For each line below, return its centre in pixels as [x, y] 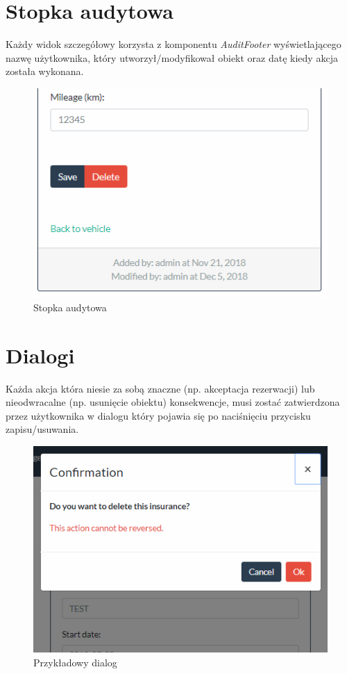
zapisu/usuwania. [42, 429]
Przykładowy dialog [75, 662]
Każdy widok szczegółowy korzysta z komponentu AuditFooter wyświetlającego [173, 44]
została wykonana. [45, 71]
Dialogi [40, 355]
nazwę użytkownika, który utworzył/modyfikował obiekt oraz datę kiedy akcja [172, 57]
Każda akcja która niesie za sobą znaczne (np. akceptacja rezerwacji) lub [160, 388]
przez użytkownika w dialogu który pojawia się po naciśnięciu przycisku [158, 415]
